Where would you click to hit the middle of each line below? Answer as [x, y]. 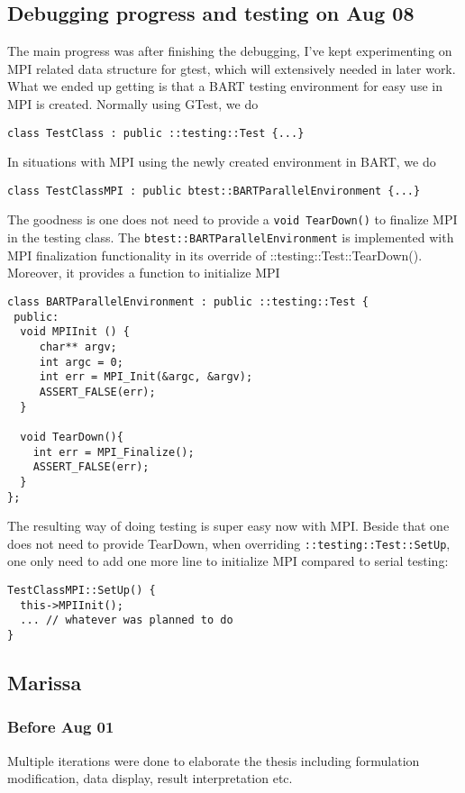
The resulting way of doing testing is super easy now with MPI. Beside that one [228, 526]
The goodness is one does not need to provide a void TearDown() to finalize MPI [232, 219]
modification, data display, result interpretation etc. [150, 778]
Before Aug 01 [61, 727]
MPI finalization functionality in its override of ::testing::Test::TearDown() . [215, 255]
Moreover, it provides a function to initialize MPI [144, 273]
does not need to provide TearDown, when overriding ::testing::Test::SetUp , [229, 543]
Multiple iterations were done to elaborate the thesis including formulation [214, 760]
